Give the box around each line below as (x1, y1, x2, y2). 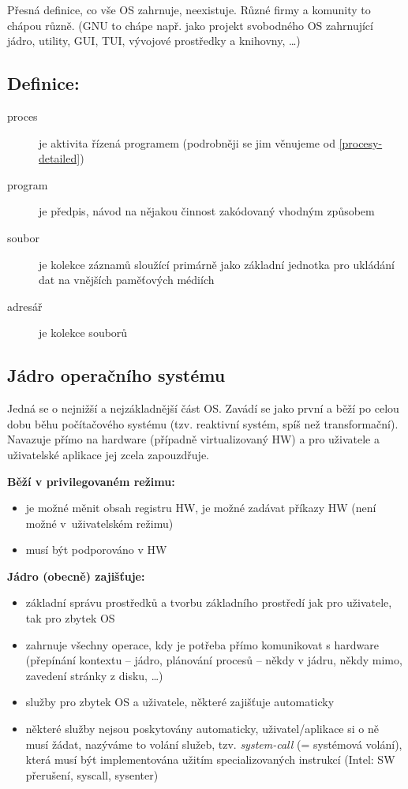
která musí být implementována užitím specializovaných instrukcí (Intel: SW (25, 751, 395, 768)
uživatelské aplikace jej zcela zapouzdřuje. (7, 446, 209, 462)
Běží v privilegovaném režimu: (7, 473, 175, 489)
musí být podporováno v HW (25, 541, 167, 558)
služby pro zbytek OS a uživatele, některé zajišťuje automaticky (25, 694, 335, 710)
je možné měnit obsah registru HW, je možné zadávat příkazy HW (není (25, 499, 376, 516)
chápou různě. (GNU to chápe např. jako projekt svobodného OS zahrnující (7, 17, 373, 33)
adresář (7, 297, 43, 314)
